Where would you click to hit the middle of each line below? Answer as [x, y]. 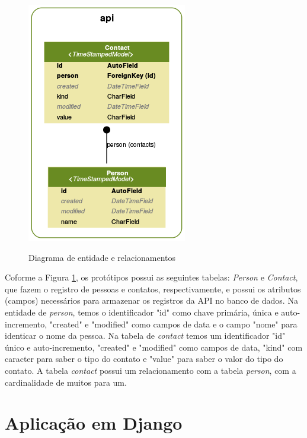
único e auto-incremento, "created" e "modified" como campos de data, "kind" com [154, 347]
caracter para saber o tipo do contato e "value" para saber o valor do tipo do [144, 359]
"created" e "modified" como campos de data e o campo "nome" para [173, 324]
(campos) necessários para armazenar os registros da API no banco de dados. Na [151, 300]
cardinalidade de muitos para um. [66, 382]
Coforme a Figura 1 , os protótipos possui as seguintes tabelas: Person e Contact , [151, 277]
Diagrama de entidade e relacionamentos [102, 257]
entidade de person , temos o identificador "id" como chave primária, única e [142, 312]
